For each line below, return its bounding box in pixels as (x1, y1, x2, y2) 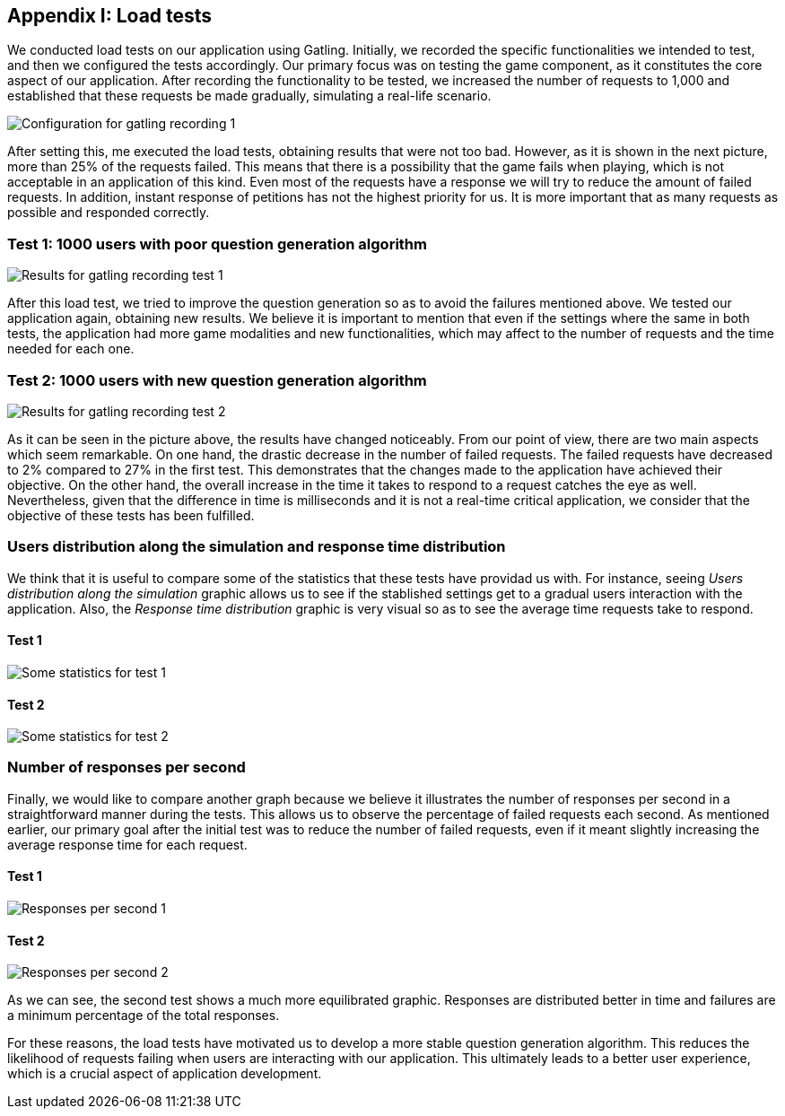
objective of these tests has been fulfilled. (7, 507, 255, 523)
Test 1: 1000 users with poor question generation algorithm (7, 234, 427, 253)
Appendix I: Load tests (7, 4, 213, 27)
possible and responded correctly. (7, 205, 210, 221)
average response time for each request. (7, 836, 248, 852)
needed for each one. (7, 341, 135, 357)
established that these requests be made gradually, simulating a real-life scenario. (7, 88, 492, 104)
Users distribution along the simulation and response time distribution (7, 537, 506, 556)
